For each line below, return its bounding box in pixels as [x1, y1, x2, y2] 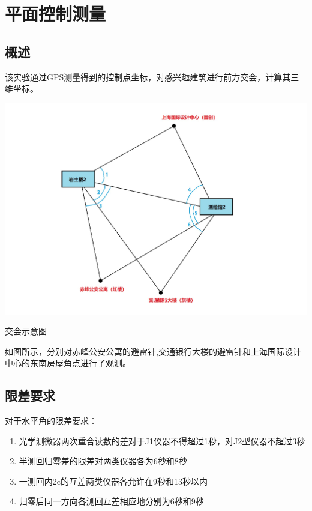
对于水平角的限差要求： [5, 414, 97, 427]
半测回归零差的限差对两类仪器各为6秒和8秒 [19, 455, 187, 467]
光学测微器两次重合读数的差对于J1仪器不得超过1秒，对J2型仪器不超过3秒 [19, 434, 305, 447]
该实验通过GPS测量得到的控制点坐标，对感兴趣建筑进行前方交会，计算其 [5, 70, 291, 83]
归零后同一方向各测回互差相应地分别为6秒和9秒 [19, 495, 204, 507]
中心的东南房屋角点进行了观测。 [5, 357, 131, 369]
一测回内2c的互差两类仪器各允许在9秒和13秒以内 [19, 474, 208, 487]
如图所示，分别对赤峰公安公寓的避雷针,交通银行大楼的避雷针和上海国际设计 [5, 345, 301, 357]
